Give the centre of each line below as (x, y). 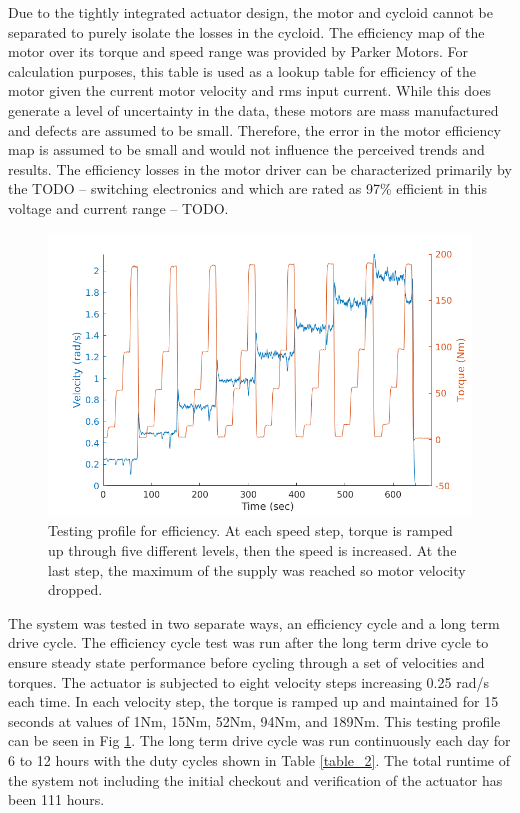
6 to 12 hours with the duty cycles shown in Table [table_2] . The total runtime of (259, 759)
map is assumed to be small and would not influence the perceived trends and (246, 149)
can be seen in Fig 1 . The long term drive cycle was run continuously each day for (259, 740)
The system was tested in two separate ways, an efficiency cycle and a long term (254, 622)
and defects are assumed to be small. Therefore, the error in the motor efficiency (254, 129)
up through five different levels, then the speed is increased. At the (252, 550)
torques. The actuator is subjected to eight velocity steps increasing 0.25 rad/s (248, 681)
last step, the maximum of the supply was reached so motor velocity (257, 569)
